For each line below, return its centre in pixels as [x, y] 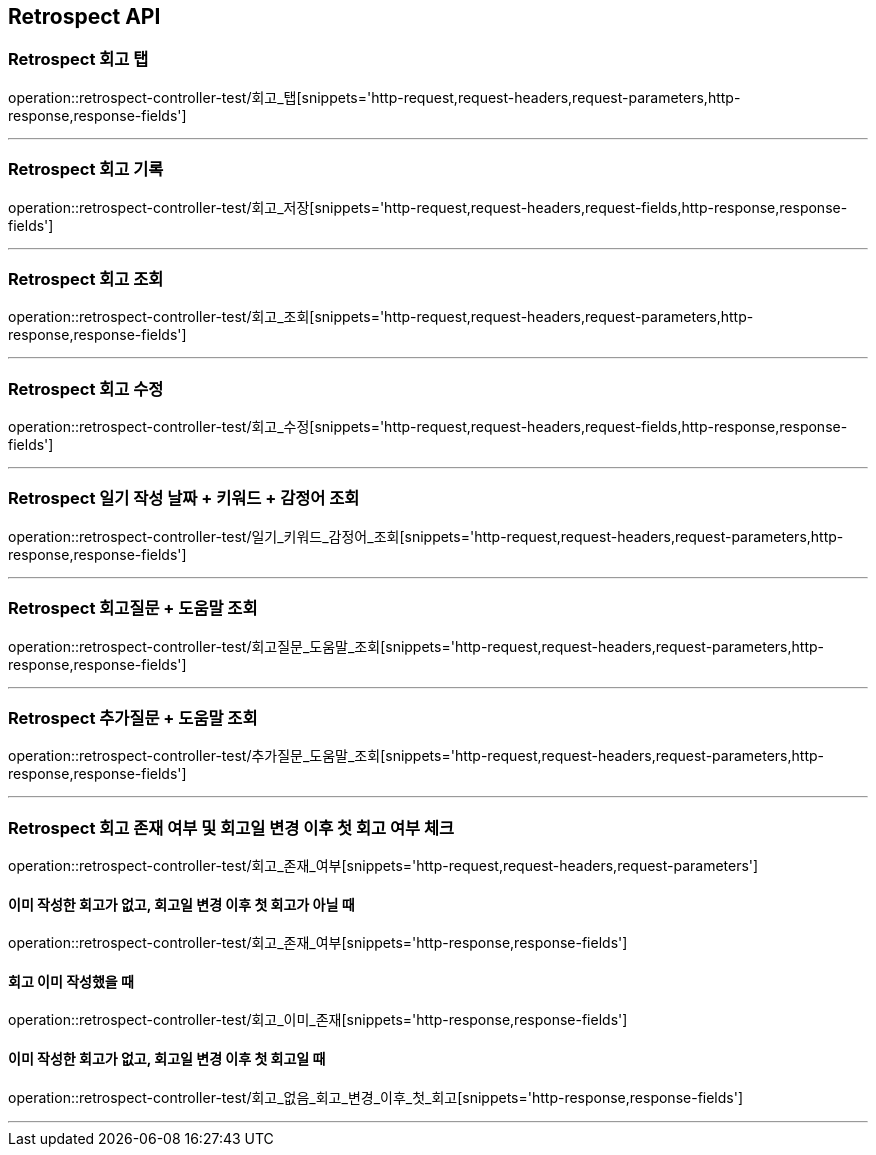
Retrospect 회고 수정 [86, 388]
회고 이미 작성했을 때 [71, 981]
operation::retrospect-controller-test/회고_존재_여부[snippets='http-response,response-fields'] [318, 943]
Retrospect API [84, 16]
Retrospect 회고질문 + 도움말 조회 [133, 608]
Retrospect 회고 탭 [78, 59]
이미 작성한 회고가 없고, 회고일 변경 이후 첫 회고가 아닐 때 [181, 904]
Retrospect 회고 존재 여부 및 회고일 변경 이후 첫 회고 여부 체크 [231, 827]
